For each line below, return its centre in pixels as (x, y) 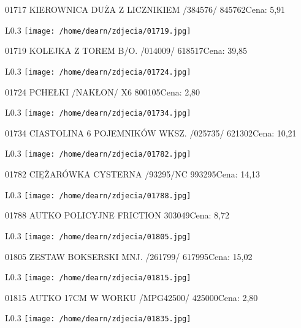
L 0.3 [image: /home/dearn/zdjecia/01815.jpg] (98, 277)
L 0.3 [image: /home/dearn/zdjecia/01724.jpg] (98, 71)
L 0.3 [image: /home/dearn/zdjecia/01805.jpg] (98, 235)
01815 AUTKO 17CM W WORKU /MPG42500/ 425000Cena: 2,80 (131, 297)
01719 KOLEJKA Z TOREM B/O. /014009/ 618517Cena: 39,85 (126, 50)
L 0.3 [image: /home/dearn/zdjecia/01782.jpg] (98, 153)
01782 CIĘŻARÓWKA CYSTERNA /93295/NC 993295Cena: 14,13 (133, 174)
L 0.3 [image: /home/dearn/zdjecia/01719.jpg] (98, 30)
